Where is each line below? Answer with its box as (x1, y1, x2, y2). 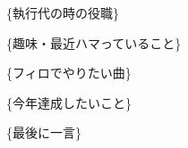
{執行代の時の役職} (6, 4, 119, 21)
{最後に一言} (6, 123, 81, 142)
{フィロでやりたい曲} (6, 63, 132, 82)
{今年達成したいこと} (6, 93, 132, 111)
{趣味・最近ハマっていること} (6, 33, 182, 52)
